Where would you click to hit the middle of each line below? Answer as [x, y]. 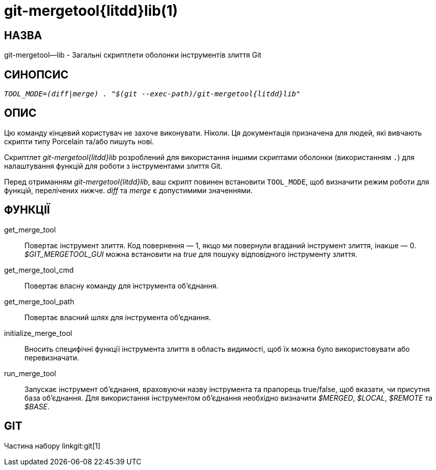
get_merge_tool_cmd [39, 270]
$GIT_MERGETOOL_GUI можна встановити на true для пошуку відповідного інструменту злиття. [191, 254]
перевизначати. [52, 357]
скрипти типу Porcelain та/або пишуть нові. [79, 141]
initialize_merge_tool [38, 333]
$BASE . [37, 406]
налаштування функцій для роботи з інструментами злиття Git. [113, 166]
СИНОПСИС [36, 74]
